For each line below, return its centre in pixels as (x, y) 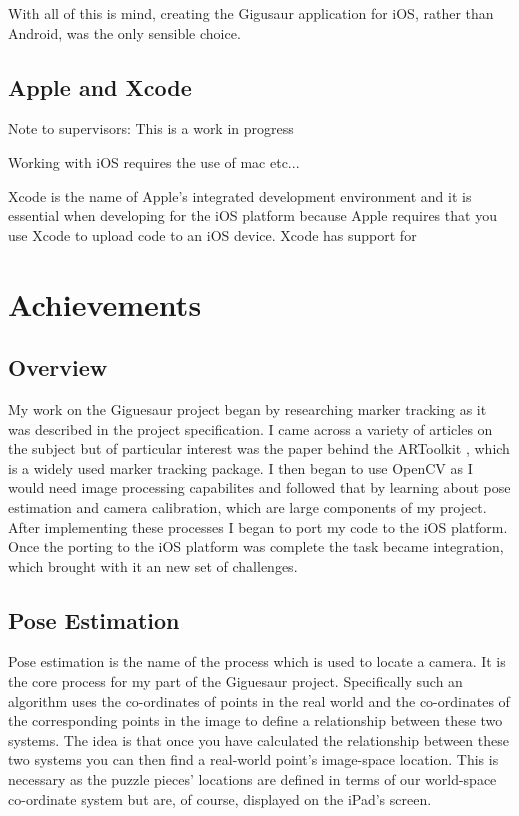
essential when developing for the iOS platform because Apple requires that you (252, 215)
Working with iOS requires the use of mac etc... (154, 161)
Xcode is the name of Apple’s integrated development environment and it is (240, 195)
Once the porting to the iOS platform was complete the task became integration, (256, 546)
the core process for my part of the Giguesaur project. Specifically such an (235, 681)
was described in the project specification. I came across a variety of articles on (250, 428)
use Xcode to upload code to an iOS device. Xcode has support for (212, 234)
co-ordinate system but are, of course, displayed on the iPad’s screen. (220, 798)
